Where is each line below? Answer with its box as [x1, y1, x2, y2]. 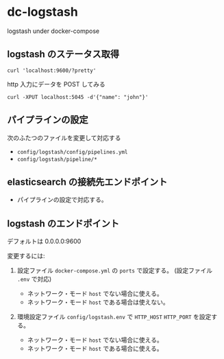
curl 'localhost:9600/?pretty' [7, 67, 97, 74]
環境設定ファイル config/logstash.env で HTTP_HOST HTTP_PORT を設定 [16, 313, 212, 321]
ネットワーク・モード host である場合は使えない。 [27, 298, 169, 306]
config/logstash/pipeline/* [16, 156, 97, 163]
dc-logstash [7, 4, 79, 20]
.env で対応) [16, 275, 52, 283]
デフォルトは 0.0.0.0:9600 [7, 238, 82, 246]
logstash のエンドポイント [7, 218, 120, 229]
